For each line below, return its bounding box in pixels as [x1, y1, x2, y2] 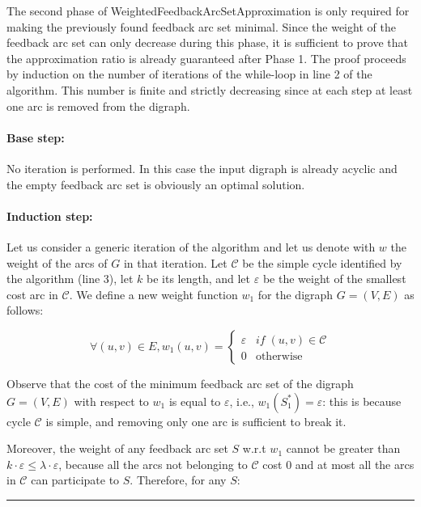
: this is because [322, 392, 402, 409]
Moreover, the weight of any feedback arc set [6, 440, 228, 457]
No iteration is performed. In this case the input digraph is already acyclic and [6, 159, 398, 176]
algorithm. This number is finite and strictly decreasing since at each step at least [6, 81, 413, 98]
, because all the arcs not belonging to [58, 455, 248, 472]
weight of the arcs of [6, 254, 108, 271]
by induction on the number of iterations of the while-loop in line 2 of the [6, 65, 372, 82]
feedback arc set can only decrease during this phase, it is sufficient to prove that [6, 34, 409, 51]
